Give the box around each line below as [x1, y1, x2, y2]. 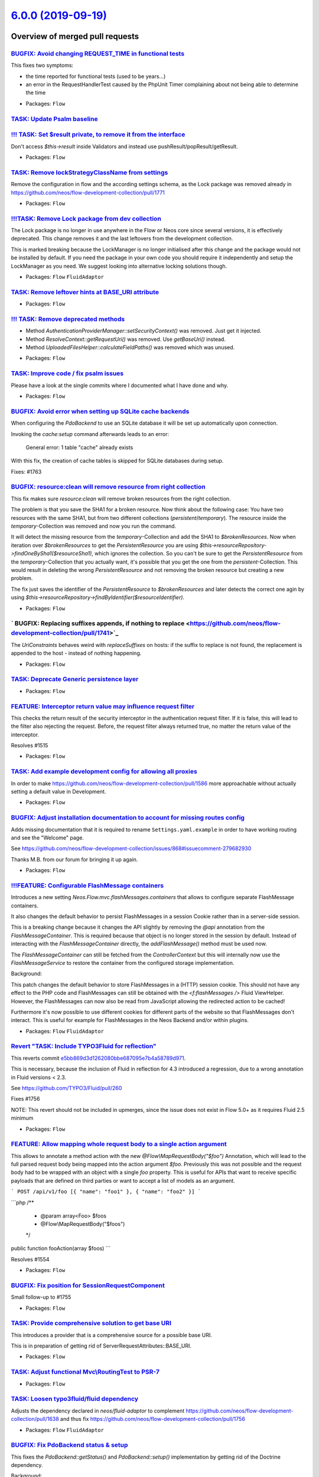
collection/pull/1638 [11, 1416, 59, 1423]
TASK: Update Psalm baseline [11, 115, 98, 123]
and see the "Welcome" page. [11, 834, 84, 841]
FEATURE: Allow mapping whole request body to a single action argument [11, 1140, 227, 1149]
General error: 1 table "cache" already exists [25, 444, 134, 451]
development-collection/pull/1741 [11, 629, 109, 637]
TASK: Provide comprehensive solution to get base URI [11, 1319, 171, 1328]
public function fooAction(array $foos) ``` [11, 1245, 111, 1252]
